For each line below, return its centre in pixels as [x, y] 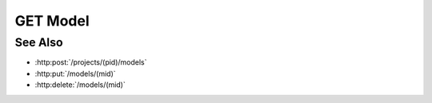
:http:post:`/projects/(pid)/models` [91, 62]
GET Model [52, 21]
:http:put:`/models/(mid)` [75, 73]
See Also [39, 42]
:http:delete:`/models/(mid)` [80, 85]
